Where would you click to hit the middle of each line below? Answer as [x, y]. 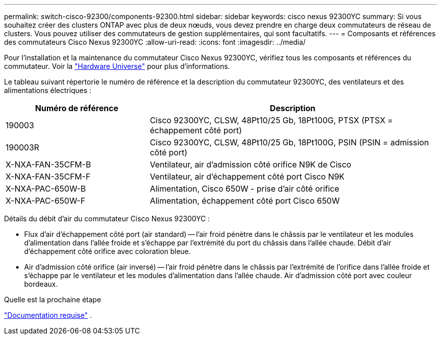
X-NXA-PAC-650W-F [46, 201]
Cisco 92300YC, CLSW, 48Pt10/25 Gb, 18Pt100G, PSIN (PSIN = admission [289, 142]
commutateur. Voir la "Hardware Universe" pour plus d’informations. [117, 66]
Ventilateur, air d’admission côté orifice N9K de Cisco [250, 164]
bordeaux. [41, 284]
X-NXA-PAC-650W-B [46, 189]
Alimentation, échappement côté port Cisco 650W [245, 201]
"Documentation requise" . [48, 315]
